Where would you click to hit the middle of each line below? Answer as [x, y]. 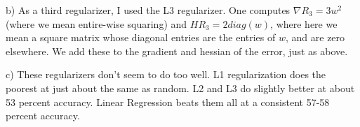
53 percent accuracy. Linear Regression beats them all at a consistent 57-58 [168, 102]
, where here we [304, 23]
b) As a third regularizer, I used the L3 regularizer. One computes [148, 10]
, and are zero [315, 37]
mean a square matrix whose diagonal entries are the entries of [141, 37]
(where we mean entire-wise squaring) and [96, 23]
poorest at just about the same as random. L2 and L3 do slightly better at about [180, 88]
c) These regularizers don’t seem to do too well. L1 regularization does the [166, 74]
